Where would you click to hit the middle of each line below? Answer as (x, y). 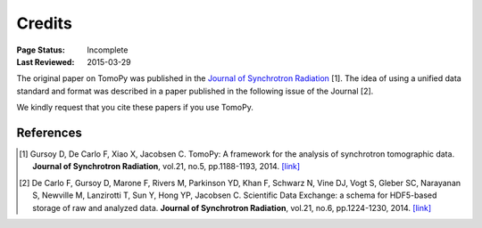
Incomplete (108, 50)
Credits (45, 23)
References (49, 132)
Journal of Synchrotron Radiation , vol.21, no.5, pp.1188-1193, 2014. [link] (166, 167)
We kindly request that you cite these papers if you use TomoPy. (135, 108)
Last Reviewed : (46, 61)
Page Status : (41, 50)
